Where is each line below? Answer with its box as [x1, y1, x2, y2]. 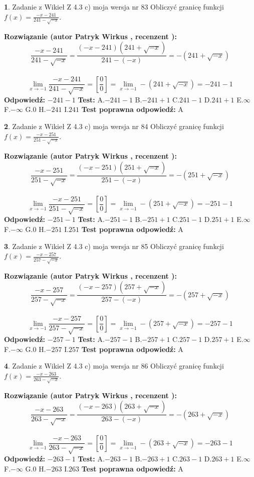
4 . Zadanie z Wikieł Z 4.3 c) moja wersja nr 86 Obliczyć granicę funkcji [4, 361, 224, 371]
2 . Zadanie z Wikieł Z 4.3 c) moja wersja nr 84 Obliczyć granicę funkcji [4, 121, 224, 132]
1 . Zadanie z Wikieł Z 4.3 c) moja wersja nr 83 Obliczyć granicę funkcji [4, 2, 224, 12]
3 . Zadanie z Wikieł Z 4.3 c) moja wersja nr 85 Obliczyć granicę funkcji [4, 241, 224, 251]
